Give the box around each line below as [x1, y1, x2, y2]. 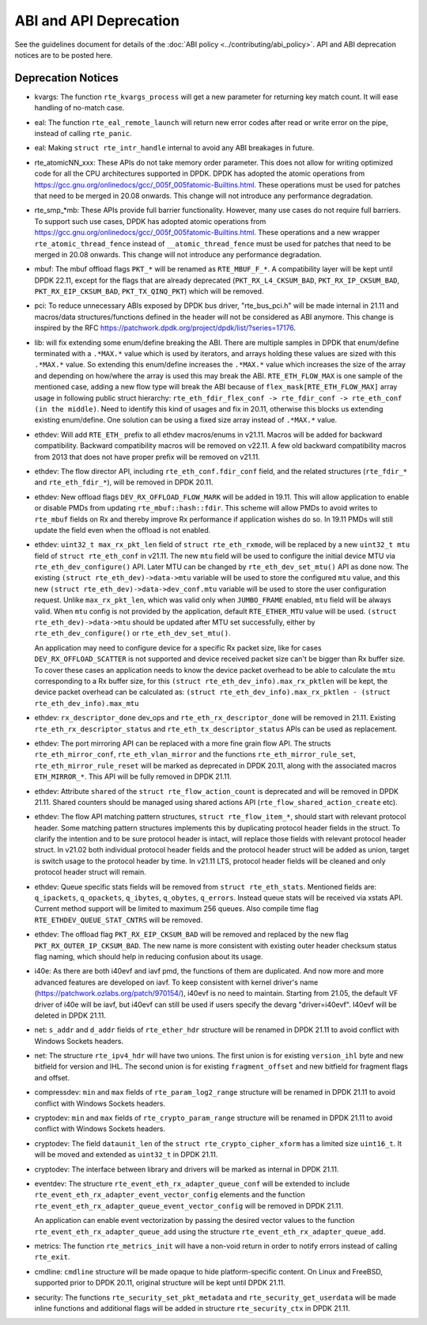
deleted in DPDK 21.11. [34, 1010, 106, 1020]
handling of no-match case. [34, 103, 125, 112]
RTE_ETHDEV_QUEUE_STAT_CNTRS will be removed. [34, 915, 203, 924]
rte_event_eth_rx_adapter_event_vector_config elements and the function [34, 1190, 305, 1199]
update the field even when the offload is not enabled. [34, 525, 211, 534]
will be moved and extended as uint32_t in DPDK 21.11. [34, 1150, 218, 1160]
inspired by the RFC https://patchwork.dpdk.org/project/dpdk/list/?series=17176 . [34, 323, 297, 332]
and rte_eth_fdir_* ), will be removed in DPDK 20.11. [34, 477, 213, 487]
